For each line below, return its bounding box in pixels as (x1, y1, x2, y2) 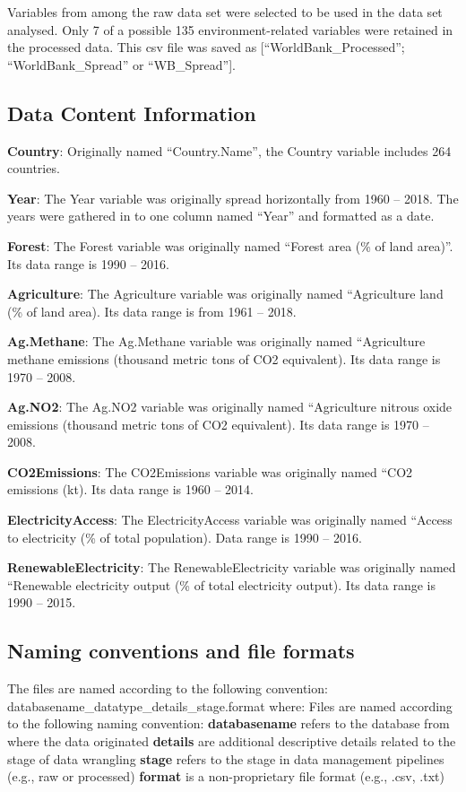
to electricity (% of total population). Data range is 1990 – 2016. (7, 527, 362, 546)
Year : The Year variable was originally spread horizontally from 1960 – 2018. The (7, 188, 459, 207)
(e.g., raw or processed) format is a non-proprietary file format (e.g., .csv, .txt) (7, 767, 444, 786)
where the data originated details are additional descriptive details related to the (7, 732, 456, 751)
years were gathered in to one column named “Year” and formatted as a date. (7, 206, 435, 225)
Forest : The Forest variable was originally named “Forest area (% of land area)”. (7, 236, 453, 255)
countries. (7, 159, 60, 178)
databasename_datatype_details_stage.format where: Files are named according (7, 696, 453, 715)
